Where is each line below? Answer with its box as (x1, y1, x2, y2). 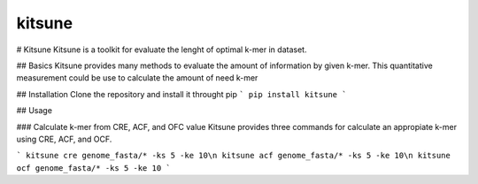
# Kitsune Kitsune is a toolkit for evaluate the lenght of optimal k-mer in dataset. (16, 44, 307, 55)
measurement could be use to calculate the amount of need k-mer (16, 73, 258, 83)
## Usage (16, 105, 53, 116)
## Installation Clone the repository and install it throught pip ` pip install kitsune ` (16, 88, 347, 99)
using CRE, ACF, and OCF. (16, 134, 112, 144)
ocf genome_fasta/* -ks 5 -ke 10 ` (16, 163, 172, 172)
